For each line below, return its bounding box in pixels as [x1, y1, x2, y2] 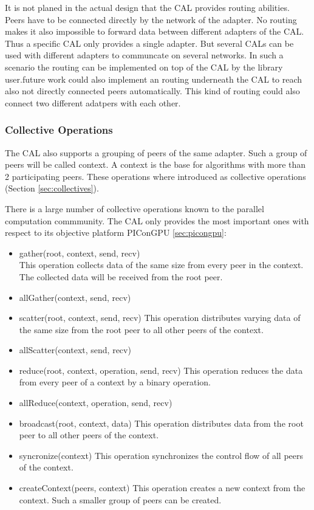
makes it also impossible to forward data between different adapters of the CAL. [5, 25, 304, 38]
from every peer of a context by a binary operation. [19, 376, 211, 388]
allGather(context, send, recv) [19, 291, 131, 303]
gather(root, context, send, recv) [19, 246, 140, 259]
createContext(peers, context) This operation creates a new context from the [19, 481, 305, 494]
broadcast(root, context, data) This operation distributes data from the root [19, 416, 304, 429]
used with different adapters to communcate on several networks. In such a [5, 49, 284, 61]
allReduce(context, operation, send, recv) [19, 396, 172, 409]
